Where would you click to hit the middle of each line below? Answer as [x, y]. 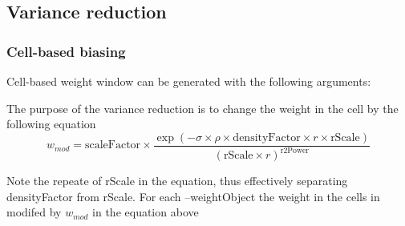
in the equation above [146, 212]
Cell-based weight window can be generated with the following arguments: [189, 81]
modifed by [34, 212]
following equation [51, 124]
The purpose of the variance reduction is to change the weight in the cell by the [202, 108]
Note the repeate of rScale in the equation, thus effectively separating [177, 181]
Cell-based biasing [66, 51]
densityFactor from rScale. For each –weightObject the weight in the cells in [193, 196]
